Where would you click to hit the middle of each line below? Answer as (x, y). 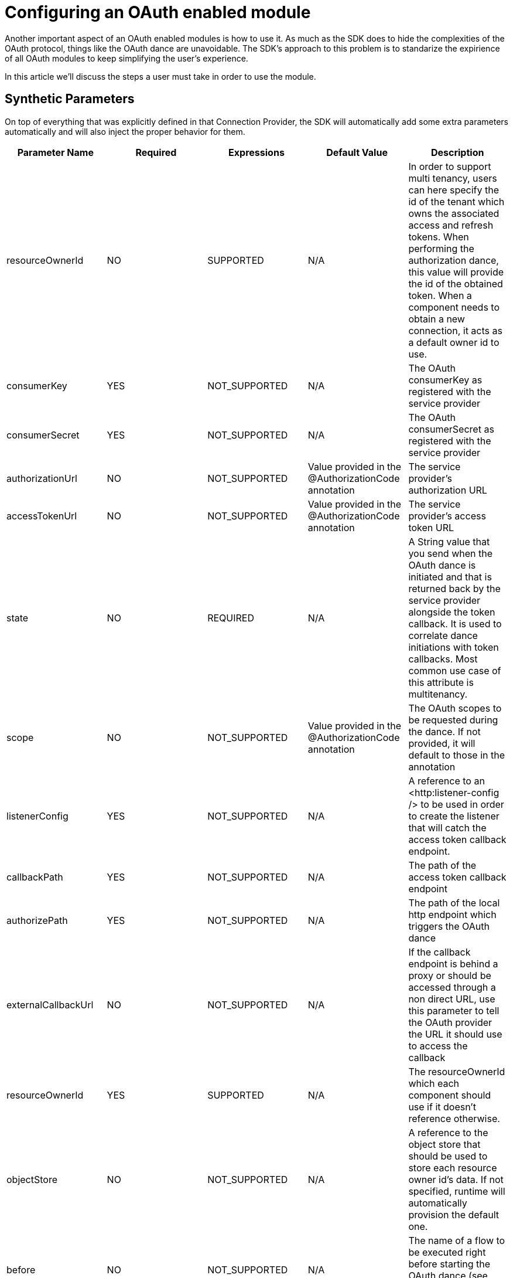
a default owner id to (454, 342)
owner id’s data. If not (456, 1179)
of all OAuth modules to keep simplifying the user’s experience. (126, 58)
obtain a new (437, 319)
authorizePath (37, 920)
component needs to (454, 307)
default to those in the (457, 755)
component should (450, 1095)
